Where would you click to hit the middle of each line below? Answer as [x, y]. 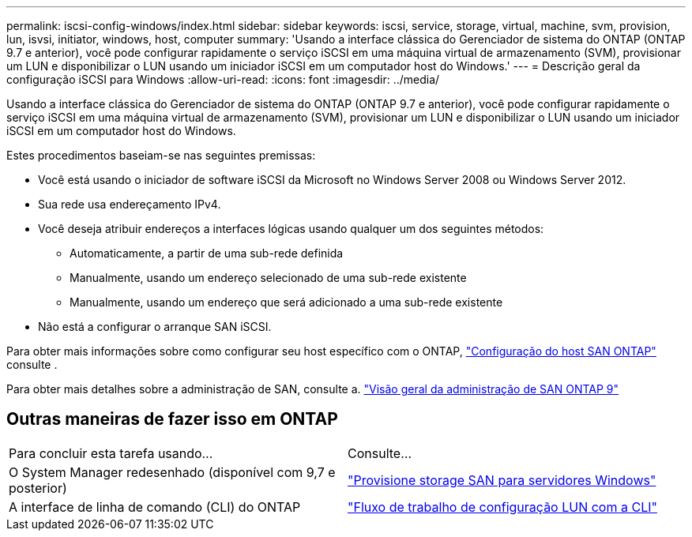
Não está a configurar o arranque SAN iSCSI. [155, 327]
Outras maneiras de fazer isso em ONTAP [172, 419]
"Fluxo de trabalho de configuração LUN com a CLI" [502, 507]
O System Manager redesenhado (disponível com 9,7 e [172, 472]
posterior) [38, 488]
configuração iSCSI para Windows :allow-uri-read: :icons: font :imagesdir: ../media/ [223, 79]
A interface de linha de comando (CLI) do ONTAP [155, 507]
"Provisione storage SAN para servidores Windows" [502, 480]
